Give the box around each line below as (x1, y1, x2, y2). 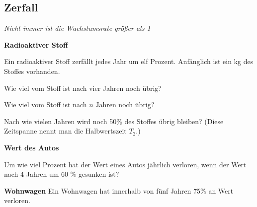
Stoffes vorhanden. (4, 66, 60, 76)
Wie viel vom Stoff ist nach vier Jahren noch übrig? (4, 82, 162, 93)
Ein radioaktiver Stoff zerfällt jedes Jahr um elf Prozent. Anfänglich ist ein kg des (4, 56, 254, 67)
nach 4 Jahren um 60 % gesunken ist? (4, 169, 119, 179)
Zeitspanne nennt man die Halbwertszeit (4, 126, 127, 136)
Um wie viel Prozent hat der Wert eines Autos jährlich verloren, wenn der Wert (4, 159, 247, 169)
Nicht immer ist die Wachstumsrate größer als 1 (4, 23, 151, 33)
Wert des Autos (4, 142, 59, 152)
